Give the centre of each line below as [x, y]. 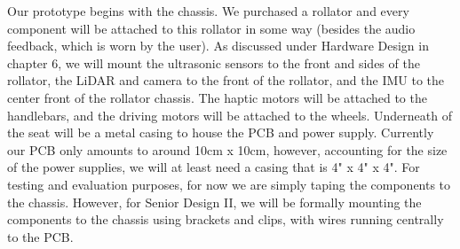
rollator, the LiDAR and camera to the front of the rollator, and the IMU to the [226, 80]
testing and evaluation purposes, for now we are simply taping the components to [229, 184]
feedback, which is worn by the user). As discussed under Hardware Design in [218, 46]
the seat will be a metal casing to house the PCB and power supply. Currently [221, 132]
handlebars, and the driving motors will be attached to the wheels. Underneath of [230, 115]
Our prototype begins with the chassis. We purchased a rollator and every [208, 11]
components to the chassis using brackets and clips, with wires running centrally [226, 219]
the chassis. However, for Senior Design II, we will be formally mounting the [214, 202]
